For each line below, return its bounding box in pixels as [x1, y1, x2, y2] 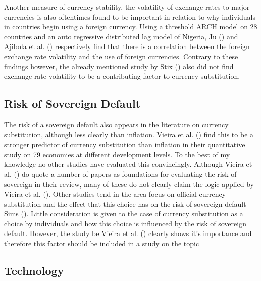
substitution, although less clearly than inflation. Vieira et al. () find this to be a [4, 129, 254, 139]
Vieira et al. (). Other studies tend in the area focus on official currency [4, 189, 226, 199]
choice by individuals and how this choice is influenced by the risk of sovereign [4, 218, 246, 228]
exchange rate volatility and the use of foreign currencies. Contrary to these [4, 51, 238, 61]
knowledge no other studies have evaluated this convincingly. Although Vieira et [4, 159, 252, 169]
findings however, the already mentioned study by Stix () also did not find [4, 61, 234, 71]
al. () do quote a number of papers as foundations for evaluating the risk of [4, 168, 237, 179]
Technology [4, 263, 64, 278]
